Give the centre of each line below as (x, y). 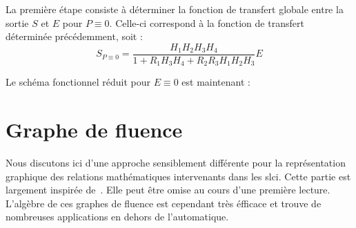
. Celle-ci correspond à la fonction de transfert (207, 22)
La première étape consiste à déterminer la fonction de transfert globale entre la (175, 9)
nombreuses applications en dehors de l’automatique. (117, 217)
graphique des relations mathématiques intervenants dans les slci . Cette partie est (178, 176)
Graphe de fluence (94, 130)
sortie (17, 22)
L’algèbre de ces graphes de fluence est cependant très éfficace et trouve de (164, 203)
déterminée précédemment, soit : (74, 36)
